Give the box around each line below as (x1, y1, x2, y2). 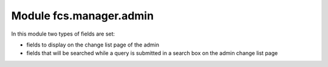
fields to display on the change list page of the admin (26, 41, 160, 48)
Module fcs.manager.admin (11, 9, 154, 22)
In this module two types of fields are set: (11, 30, 115, 37)
